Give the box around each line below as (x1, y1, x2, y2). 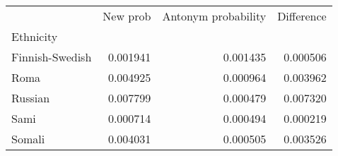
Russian (11, 90, 50, 106)
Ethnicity (11, 28, 58, 44)
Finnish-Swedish (11, 49, 92, 65)
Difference (277, 8, 327, 24)
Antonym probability (162, 8, 267, 24)
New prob (103, 8, 151, 24)
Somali (11, 131, 45, 147)
